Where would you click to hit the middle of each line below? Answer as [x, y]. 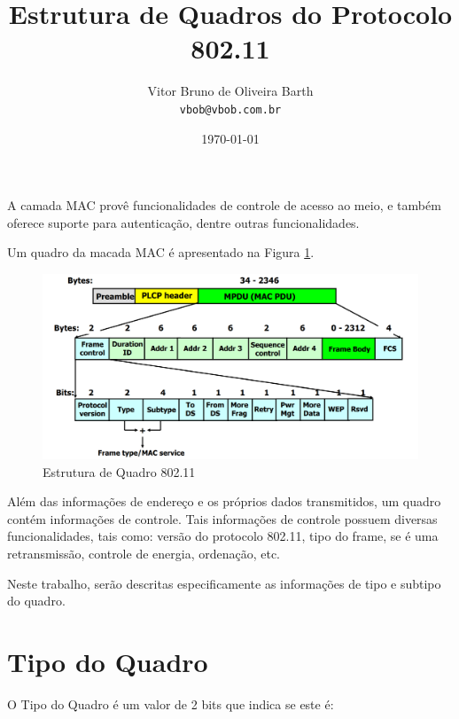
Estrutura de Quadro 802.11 [119, 471]
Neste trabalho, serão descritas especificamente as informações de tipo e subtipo [224, 583]
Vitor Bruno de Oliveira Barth [230, 91]
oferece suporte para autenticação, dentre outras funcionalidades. [183, 222]
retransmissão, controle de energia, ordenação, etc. [144, 553]
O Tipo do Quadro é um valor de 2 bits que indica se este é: [171, 703]
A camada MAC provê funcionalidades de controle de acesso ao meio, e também [224, 205]
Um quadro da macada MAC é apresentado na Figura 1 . [161, 252]
